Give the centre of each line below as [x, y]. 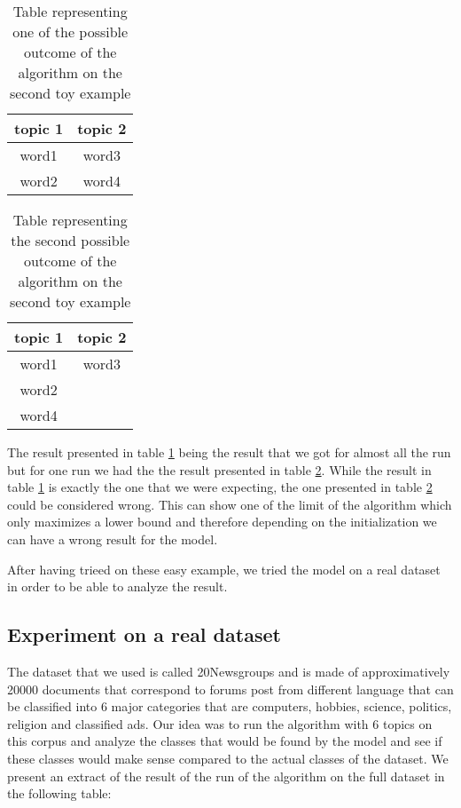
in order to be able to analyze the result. [117, 586]
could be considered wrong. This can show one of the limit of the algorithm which [230, 504]
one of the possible [70, 32]
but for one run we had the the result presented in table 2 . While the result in [219, 469]
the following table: [59, 793]
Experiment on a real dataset [144, 634]
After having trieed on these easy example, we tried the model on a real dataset [224, 569]
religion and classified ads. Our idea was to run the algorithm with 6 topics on [220, 723]
